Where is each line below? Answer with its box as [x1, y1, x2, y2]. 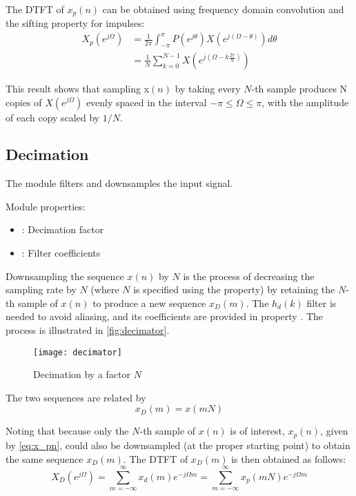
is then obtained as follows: [231, 451, 346, 466]
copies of [6, 95, 42, 109]
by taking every [175, 81, 241, 95]
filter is [306, 295, 337, 310]
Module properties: [6, 199, 86, 213]
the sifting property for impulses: [6, 16, 145, 30]
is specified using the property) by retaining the [133, 282, 335, 297]
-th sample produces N [251, 81, 348, 95]
